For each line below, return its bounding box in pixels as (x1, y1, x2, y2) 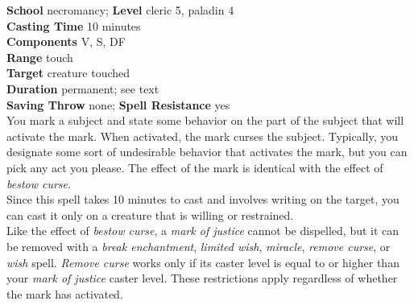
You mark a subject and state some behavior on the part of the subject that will (6, 112, 404, 129)
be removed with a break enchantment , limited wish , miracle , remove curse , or (6, 237, 391, 254)
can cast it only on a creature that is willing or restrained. (6, 206, 294, 223)
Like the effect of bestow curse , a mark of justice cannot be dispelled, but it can (6, 222, 400, 239)
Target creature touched (6, 64, 130, 81)
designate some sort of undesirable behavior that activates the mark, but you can (6, 143, 408, 160)
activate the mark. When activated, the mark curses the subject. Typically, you (6, 127, 399, 144)
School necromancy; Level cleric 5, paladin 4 (6, 2, 234, 18)
